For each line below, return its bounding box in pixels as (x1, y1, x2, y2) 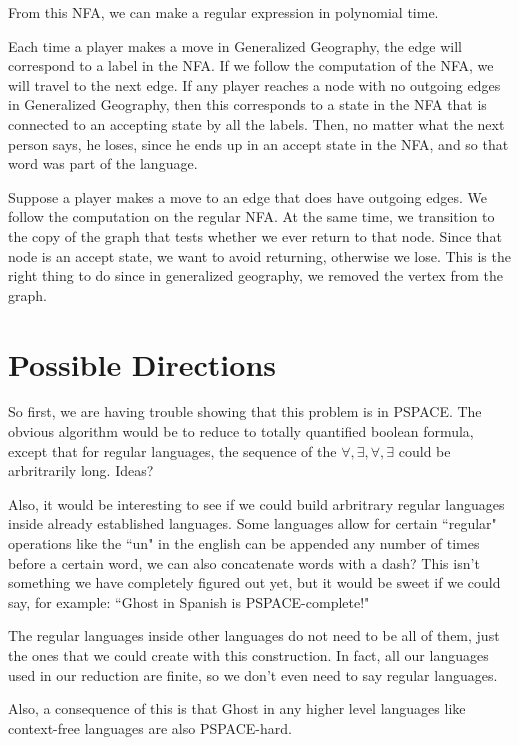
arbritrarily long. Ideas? (8, 460, 154, 481)
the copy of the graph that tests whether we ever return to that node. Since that (8, 225, 502, 246)
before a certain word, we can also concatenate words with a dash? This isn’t (8, 552, 480, 573)
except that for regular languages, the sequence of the (8, 440, 337, 461)
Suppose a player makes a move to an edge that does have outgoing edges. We (8, 186, 488, 207)
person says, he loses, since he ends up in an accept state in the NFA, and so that (8, 133, 509, 154)
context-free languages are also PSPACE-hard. (8, 717, 292, 738)
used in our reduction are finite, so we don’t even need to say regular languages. (8, 664, 498, 685)
